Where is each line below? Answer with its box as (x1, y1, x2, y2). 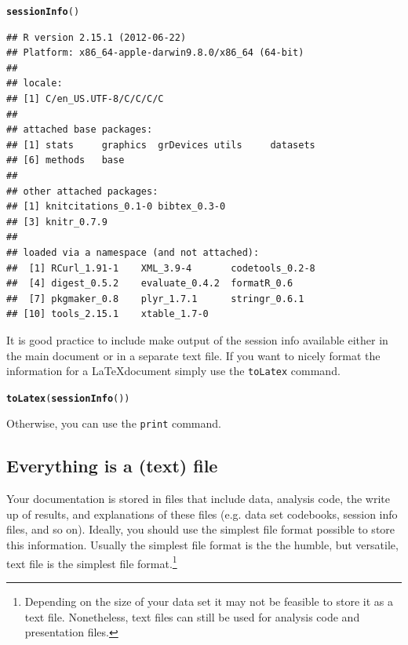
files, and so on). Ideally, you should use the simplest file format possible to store (6, 521, 395, 537)
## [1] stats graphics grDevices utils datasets (6, 139, 315, 151)
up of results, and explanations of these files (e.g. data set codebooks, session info (6, 505, 398, 522)
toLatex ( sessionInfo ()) (6, 392, 130, 404)
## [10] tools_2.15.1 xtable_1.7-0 (6, 308, 209, 320)
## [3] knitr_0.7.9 (6, 216, 107, 228)
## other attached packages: (6, 185, 158, 197)
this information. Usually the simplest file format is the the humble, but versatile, (6, 537, 399, 553)
